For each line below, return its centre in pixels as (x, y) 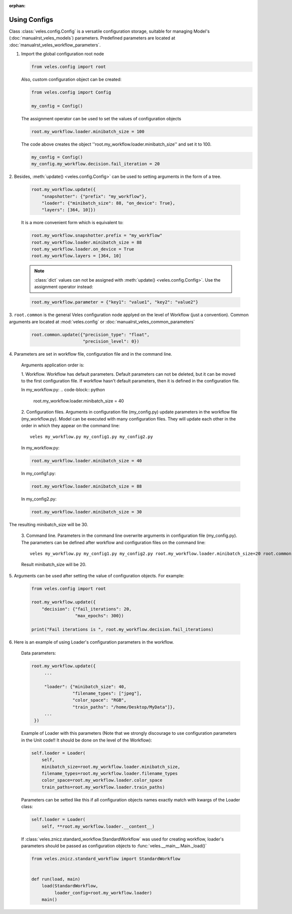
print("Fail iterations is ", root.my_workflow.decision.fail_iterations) (123, 629)
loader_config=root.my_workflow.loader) (103, 893)
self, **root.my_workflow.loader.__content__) (98, 826)
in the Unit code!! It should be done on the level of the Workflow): (87, 740)
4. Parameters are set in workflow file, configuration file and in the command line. (91, 354)
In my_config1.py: (38, 473)
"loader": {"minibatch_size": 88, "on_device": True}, (108, 203)
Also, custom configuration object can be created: (71, 79)
